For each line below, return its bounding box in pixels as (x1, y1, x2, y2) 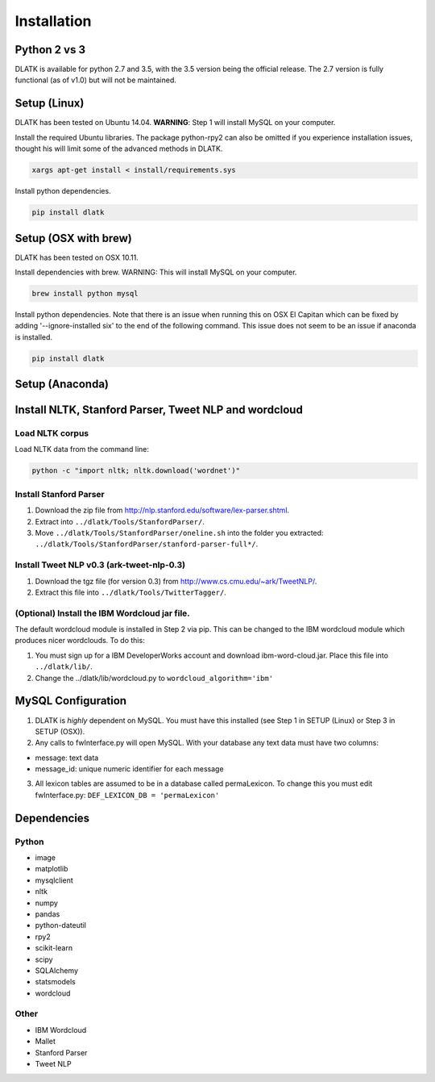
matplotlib (35, 864, 68, 874)
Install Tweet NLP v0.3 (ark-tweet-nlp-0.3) (14, 559, 185, 570)
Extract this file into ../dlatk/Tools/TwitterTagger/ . (35, 587, 227, 597)
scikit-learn (35, 943, 72, 953)
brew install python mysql (31, 289, 139, 298)
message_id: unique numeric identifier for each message (35, 764, 225, 774)
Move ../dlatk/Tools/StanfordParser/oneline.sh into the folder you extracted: (35, 528, 324, 537)
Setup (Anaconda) (14, 378, 109, 391)
